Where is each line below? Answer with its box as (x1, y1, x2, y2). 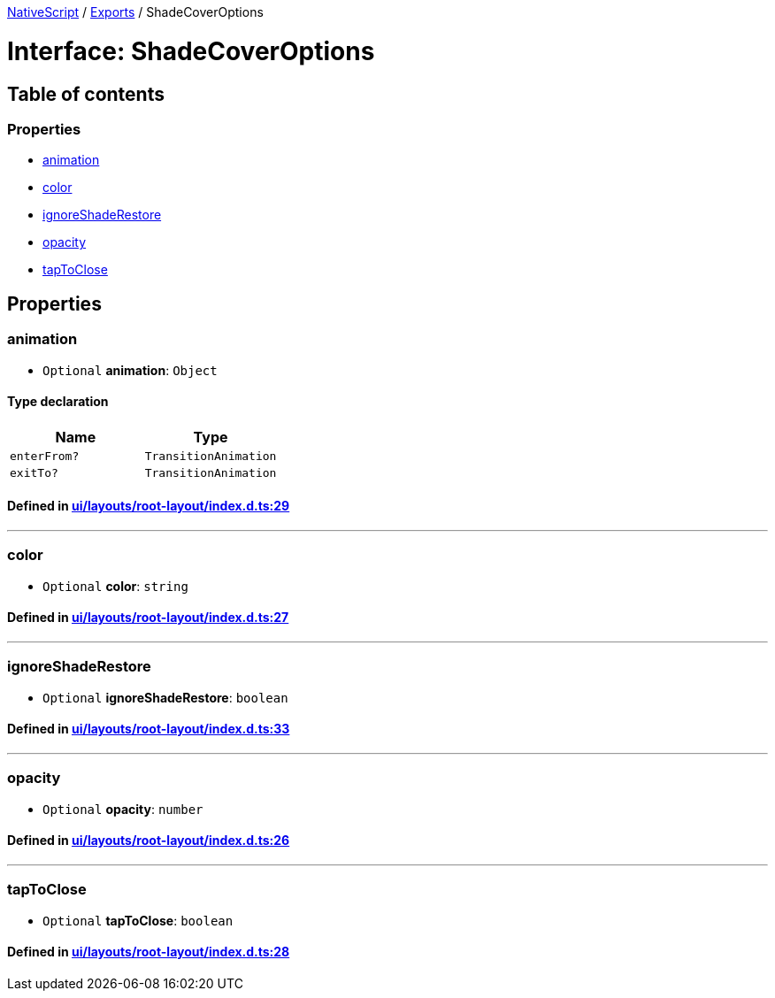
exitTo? (10, 465, 58, 480)
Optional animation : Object (42, 362, 218, 378)
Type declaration (7, 394, 109, 410)
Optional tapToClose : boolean (42, 912, 234, 928)
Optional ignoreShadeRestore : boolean (42, 689, 288, 705)
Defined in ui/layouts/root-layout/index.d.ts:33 (7, 721, 290, 737)
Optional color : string (42, 578, 188, 594)
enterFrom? (10, 449, 80, 463)
